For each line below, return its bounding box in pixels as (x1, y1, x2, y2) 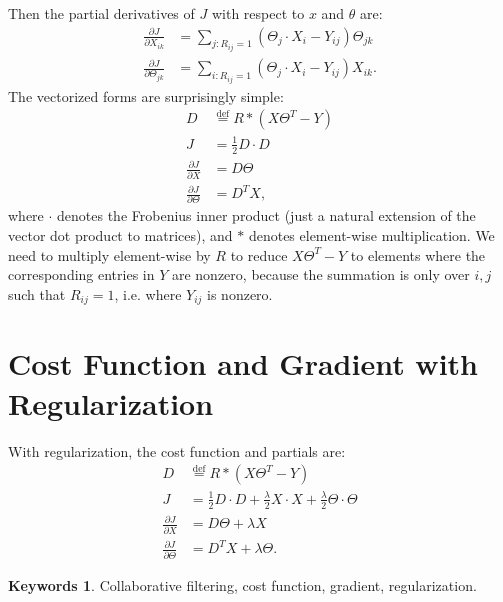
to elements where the (350, 244, 486, 265)
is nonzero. (207, 283, 273, 304)
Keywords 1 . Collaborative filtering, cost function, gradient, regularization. (8, 574, 477, 595)
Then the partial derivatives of (8, 3, 195, 23)
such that (8, 283, 66, 304)
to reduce (230, 244, 288, 265)
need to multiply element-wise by (8, 244, 211, 265)
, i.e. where (114, 283, 182, 304)
